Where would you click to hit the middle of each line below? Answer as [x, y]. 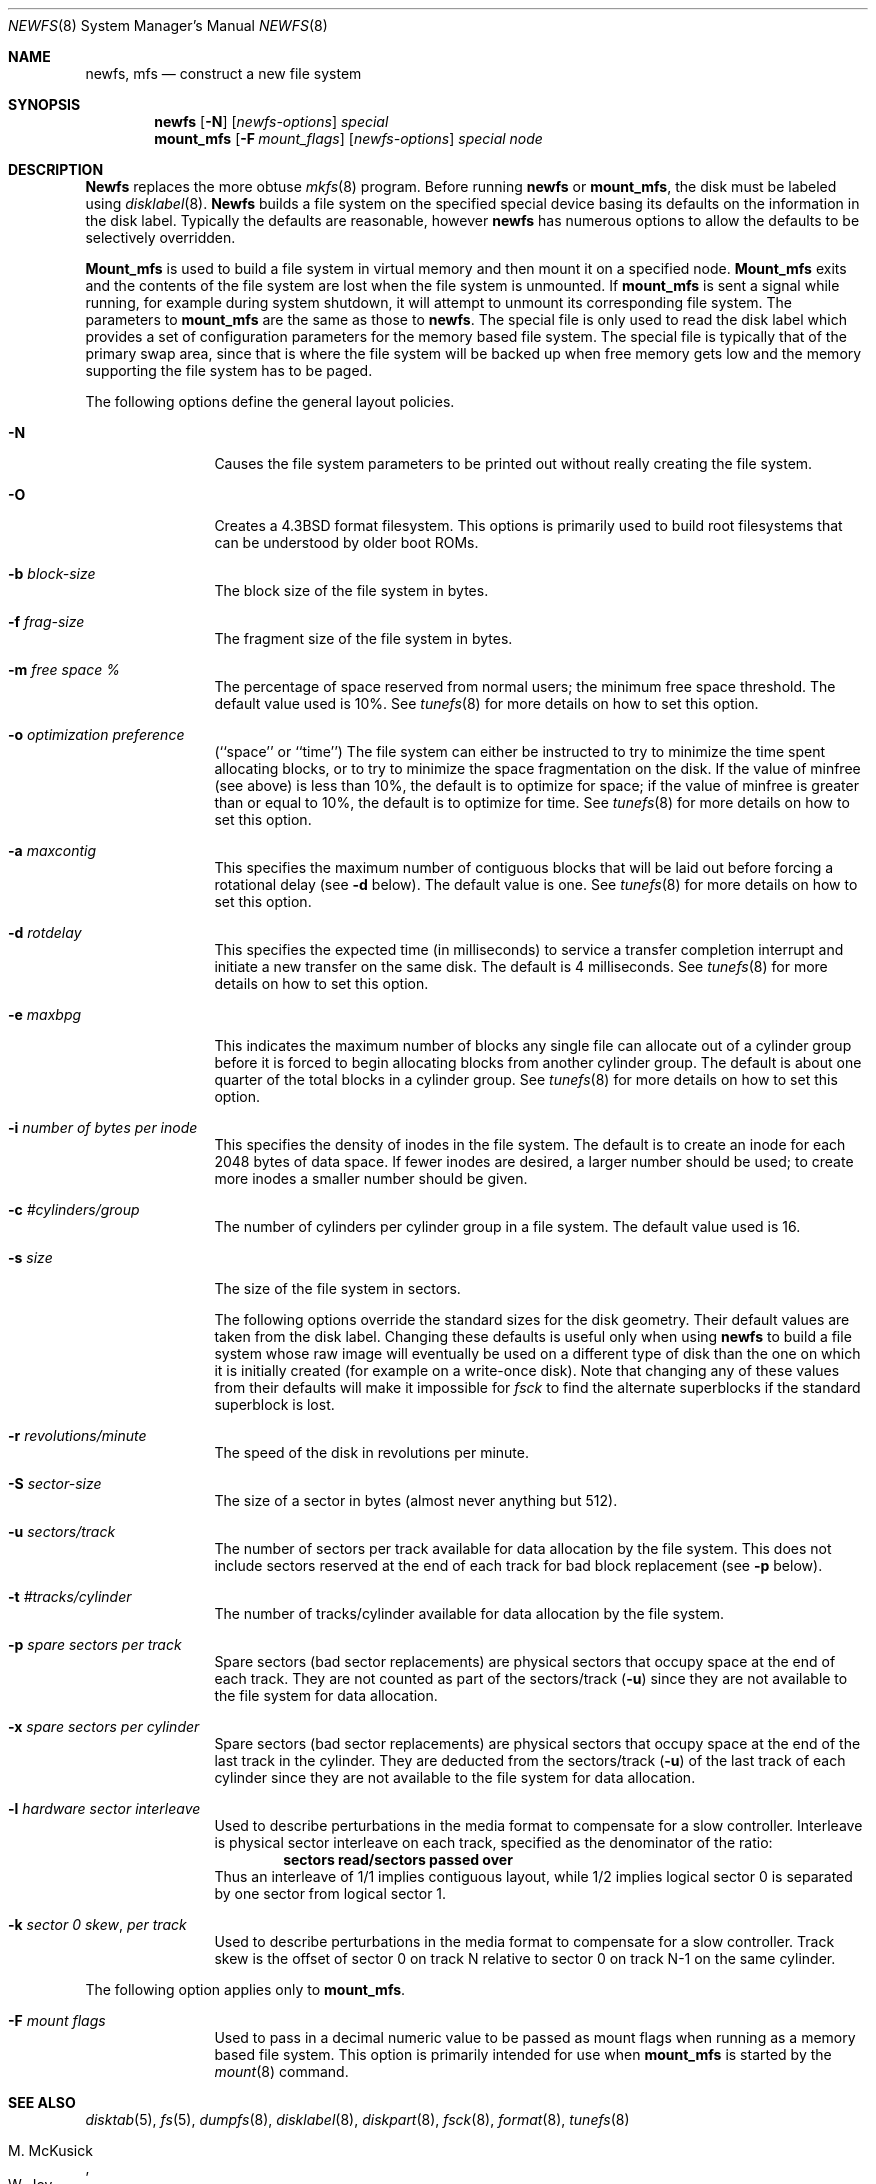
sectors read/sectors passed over [398, 1859]
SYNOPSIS [44, 104]
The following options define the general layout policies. [270, 401]
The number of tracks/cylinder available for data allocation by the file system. [469, 1613]
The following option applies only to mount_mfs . [245, 1989]
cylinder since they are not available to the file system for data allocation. [455, 1777]
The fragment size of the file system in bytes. [363, 638]
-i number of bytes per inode [103, 1127]
